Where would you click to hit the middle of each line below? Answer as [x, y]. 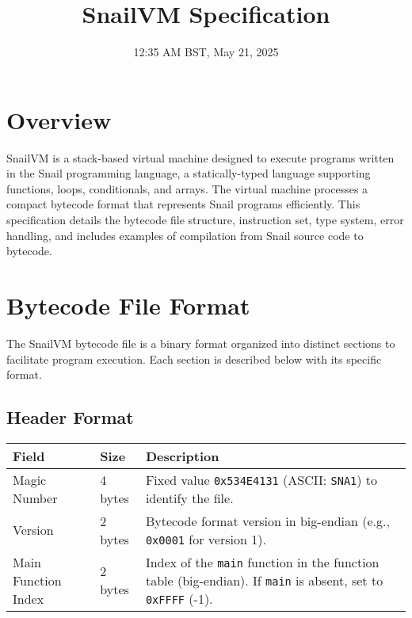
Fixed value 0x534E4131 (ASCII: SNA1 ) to [261, 479]
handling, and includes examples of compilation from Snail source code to [185, 235]
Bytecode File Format [128, 305]
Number [35, 498]
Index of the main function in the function [262, 562]
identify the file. [189, 498]
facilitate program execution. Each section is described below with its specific [194, 359]
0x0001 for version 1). [206, 539]
